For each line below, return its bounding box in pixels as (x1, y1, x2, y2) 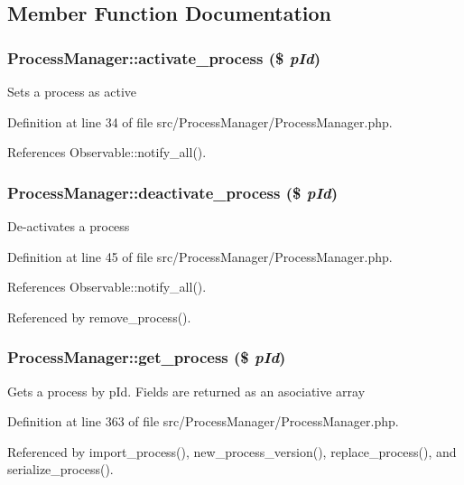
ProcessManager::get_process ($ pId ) (7, 346, 286, 368)
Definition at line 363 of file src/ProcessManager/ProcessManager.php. (7, 412, 399, 431)
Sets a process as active (7, 82, 137, 100)
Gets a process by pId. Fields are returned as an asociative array (7, 381, 366, 400)
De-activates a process (7, 217, 130, 235)
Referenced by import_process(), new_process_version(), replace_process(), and (7, 442, 457, 461)
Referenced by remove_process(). (7, 307, 191, 326)
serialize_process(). (7, 460, 114, 479)
